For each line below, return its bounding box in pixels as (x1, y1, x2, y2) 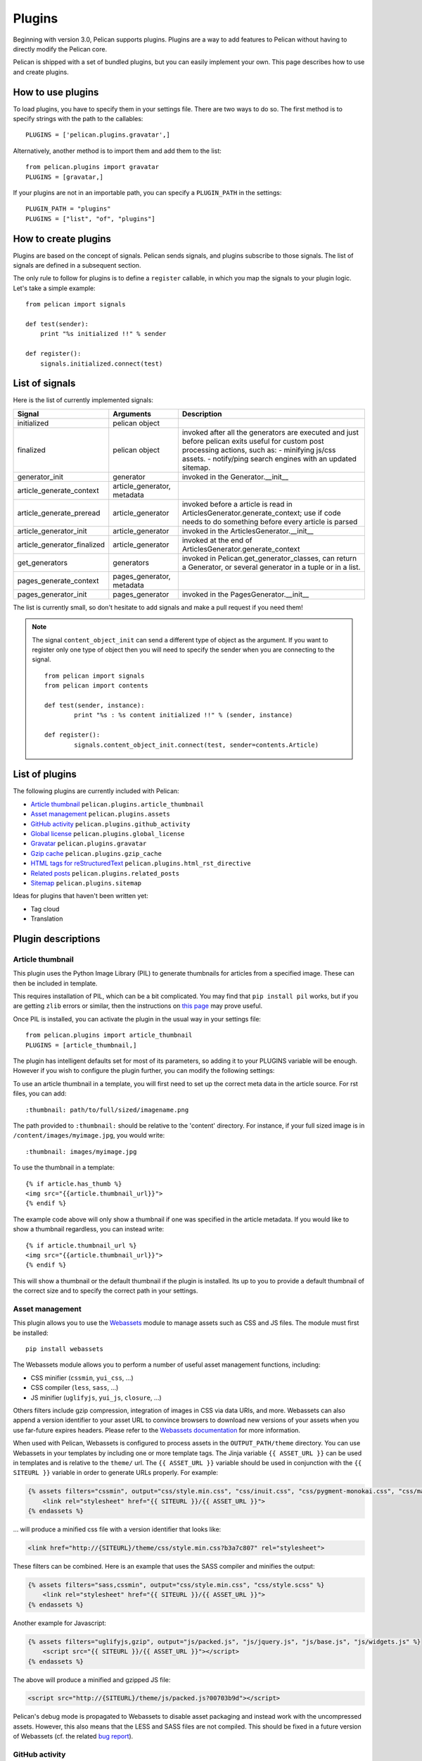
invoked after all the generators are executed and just (181, 427, 359, 437)
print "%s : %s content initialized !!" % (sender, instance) (74, 711, 293, 719)
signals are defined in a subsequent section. (13, 261, 141, 270)
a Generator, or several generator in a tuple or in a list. (181, 562, 361, 572)
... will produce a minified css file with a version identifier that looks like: (13, 1525, 222, 1533)
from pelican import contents (44, 682, 149, 690)
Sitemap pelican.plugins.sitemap (30, 878, 142, 887)
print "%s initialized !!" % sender (39, 330, 167, 338)
